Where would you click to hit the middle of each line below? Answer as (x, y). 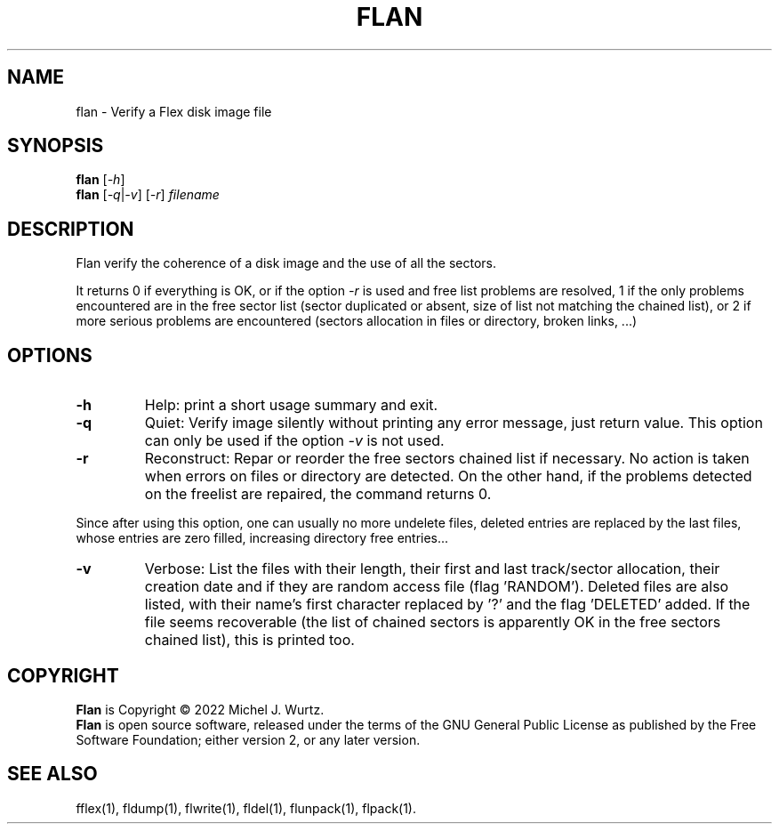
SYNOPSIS (56, 146)
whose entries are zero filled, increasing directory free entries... (262, 538)
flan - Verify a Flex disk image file (174, 111)
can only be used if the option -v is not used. (294, 441)
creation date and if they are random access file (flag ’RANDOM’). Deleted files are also (437, 587)
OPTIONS (50, 355)
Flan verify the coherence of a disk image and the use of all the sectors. (286, 263)
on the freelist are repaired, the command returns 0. (318, 494)
